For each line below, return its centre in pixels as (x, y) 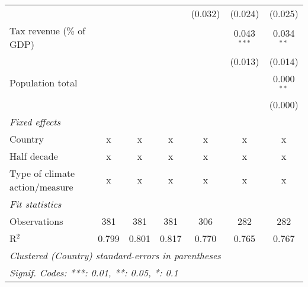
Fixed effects (35, 121)
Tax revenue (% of (48, 30)
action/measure (41, 186)
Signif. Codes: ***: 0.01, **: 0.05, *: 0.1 (94, 272)
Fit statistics (36, 204)
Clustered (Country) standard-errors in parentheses (115, 255)
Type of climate (42, 173)
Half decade (34, 156)
